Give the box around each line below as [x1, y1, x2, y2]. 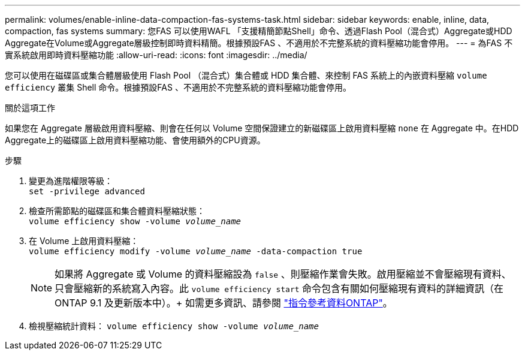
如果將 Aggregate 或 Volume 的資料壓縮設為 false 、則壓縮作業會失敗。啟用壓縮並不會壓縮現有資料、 [55, 268, 511, 280]
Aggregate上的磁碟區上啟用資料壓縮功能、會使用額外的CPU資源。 [5, 135, 265, 145]
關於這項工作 [5, 103, 55, 113]
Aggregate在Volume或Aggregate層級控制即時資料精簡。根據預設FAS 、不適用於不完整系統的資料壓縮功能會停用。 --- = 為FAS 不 [5, 38, 513, 48]
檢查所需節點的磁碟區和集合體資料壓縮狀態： [29, 206, 205, 216]
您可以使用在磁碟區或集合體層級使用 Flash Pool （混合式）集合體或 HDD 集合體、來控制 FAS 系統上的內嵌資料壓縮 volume [5, 70, 487, 80]
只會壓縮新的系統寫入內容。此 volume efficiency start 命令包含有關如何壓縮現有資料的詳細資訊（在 [55, 282, 504, 294]
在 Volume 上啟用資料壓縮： [29, 236, 139, 246]
